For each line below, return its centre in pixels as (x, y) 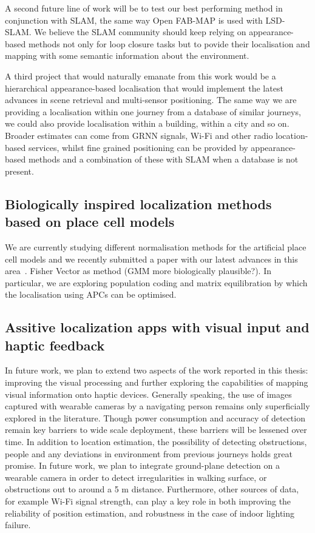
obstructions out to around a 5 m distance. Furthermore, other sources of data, (152, 489)
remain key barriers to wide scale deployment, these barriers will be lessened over (156, 430)
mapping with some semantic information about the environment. (127, 55)
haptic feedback (55, 345)
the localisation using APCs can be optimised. (91, 294)
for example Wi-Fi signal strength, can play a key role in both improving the (148, 501)
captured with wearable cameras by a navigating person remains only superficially (157, 406)
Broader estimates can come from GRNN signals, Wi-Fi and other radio (139, 135)
